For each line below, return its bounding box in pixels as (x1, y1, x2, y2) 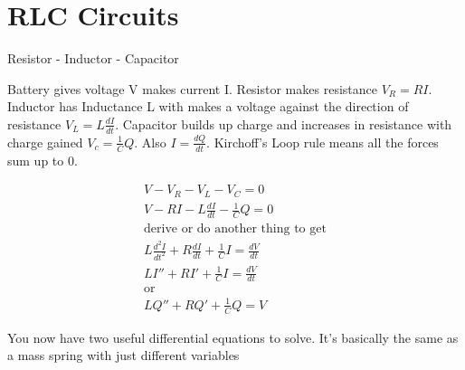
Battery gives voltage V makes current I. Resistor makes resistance (7, 79, 377, 98)
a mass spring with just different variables (7, 346, 240, 365)
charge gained (7, 132, 83, 151)
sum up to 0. (7, 150, 78, 169)
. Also (134, 132, 166, 151)
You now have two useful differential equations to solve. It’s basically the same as (7, 327, 459, 346)
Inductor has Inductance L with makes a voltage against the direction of (7, 97, 409, 116)
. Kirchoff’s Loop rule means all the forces (206, 132, 439, 151)
